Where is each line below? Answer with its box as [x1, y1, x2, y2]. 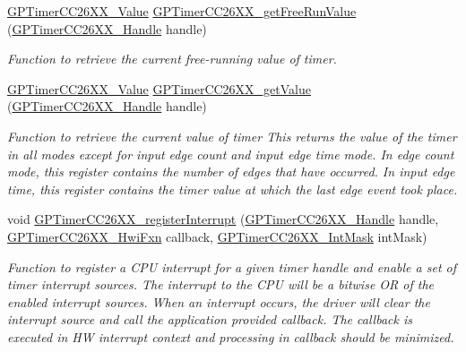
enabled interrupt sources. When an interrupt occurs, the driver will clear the [7, 292, 430, 311]
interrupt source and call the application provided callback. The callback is [7, 310, 412, 329]
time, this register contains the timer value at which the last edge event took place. [7, 179, 458, 198]
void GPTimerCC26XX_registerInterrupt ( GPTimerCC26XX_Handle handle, [7, 210, 439, 228]
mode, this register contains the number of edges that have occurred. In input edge [7, 162, 455, 181]
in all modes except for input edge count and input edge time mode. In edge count [7, 144, 454, 163]
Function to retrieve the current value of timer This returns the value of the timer [7, 126, 457, 145]
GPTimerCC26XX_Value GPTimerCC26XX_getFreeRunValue [7, 2, 357, 20]
